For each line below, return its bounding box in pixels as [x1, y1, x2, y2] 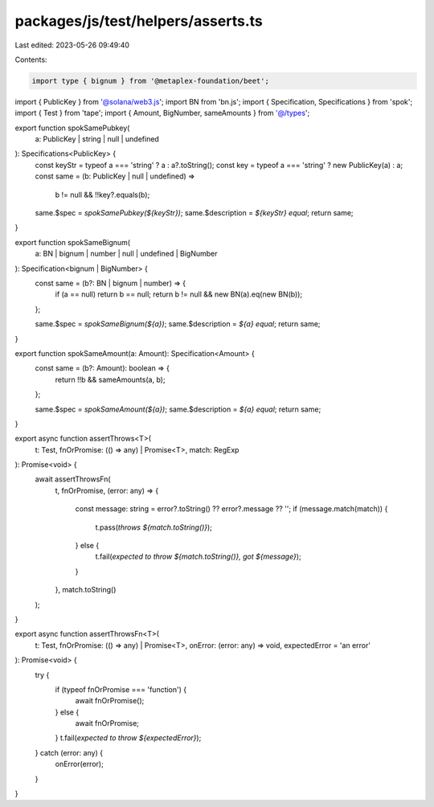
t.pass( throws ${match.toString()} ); [95, 522, 213, 532]
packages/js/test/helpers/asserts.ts [14, 12, 263, 30]
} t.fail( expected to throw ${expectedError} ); [55, 733, 202, 743]
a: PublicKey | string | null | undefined [35, 134, 160, 144]
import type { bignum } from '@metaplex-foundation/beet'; [31, 76, 269, 85]
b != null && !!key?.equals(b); [55, 190, 150, 199]
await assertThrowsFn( [35, 474, 112, 484]
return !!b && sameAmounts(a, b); [55, 375, 166, 384]
